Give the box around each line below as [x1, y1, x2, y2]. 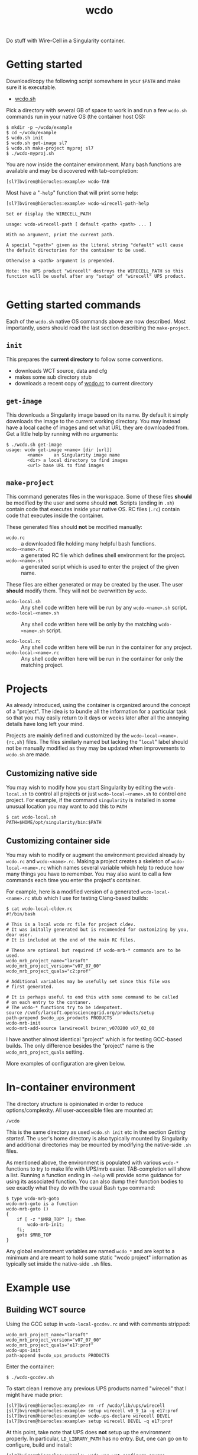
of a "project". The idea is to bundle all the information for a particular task [6, 708, 187, 715]
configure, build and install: [6, 1441, 73, 1448]
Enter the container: [6, 1363, 54, 1370]
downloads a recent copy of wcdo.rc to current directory [14, 379, 153, 386]
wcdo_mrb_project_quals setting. [6, 1048, 85, 1055]
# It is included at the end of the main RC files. [6, 937, 136, 943]
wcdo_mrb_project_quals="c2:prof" [6, 968, 92, 974]
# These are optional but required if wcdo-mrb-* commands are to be [6, 947, 181, 953]
